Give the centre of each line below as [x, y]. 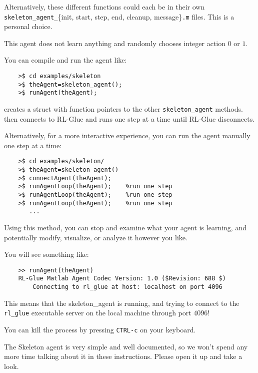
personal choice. [28, 26]
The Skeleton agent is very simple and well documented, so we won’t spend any [126, 346]
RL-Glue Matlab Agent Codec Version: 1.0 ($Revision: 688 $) [122, 279]
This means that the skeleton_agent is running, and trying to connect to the [122, 303]
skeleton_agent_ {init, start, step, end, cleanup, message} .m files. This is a [119, 16]
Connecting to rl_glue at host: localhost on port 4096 [127, 287]
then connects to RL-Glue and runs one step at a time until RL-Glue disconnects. [129, 118]
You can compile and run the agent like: [65, 60]
